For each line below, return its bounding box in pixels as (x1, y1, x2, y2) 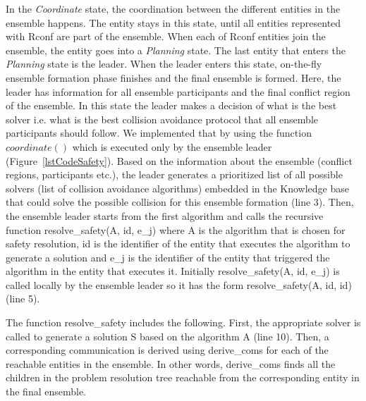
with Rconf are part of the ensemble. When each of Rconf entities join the (6, 29, 326, 44)
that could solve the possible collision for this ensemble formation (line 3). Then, (6, 195, 354, 209)
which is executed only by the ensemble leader (72, 139, 272, 154)
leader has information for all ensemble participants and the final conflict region (6, 84, 350, 99)
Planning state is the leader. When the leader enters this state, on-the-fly (6, 56, 322, 71)
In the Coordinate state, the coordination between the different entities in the (6, 1, 341, 16)
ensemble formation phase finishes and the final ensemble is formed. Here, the (6, 70, 341, 85)
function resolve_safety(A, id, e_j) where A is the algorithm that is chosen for (6, 222, 346, 237)
